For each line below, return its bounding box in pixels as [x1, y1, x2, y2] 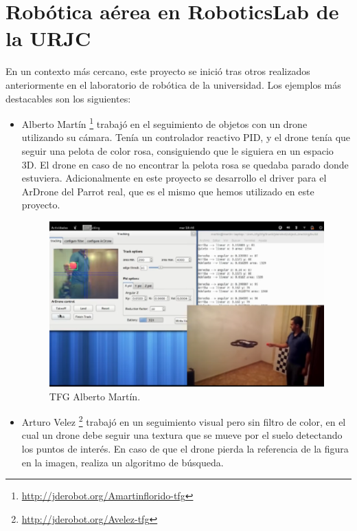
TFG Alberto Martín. [49, 389, 141, 403]
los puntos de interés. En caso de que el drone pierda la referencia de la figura [21, 442, 349, 456]
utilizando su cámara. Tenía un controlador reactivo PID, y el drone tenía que [21, 130, 351, 144]
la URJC [5, 24, 91, 52]
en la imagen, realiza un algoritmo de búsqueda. [21, 455, 224, 469]
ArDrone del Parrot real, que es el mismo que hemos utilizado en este [21, 184, 314, 198]
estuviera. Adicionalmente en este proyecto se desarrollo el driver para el [21, 171, 327, 185]
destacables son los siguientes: [5, 91, 131, 105]
